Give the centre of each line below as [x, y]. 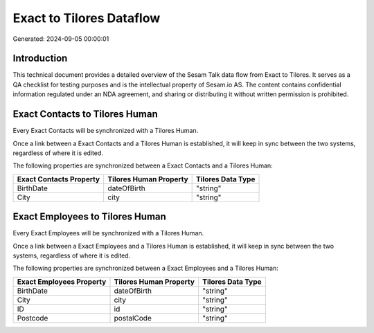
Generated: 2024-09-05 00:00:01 [61, 39]
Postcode [33, 318]
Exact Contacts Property [59, 179]
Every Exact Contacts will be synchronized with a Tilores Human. [106, 131]
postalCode [133, 318]
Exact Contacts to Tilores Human [86, 114]
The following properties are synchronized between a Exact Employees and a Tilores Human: [145, 268]
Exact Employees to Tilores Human [89, 217]
